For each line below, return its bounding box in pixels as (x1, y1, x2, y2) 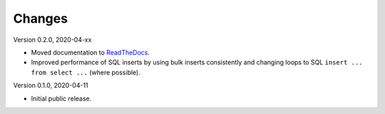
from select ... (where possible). (31, 68, 140, 76)
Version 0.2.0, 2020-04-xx (13, 35, 92, 44)
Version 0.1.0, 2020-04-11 (13, 81, 88, 90)
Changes (13, 11, 68, 26)
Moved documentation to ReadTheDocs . (31, 48, 150, 57)
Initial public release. (31, 94, 92, 103)
